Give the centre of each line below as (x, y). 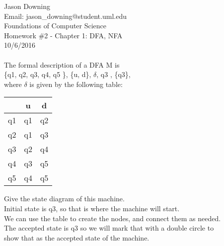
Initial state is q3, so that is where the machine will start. (92, 208)
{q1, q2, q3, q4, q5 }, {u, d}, (48, 74)
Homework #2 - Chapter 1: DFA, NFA (63, 35)
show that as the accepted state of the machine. (77, 237)
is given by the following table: (76, 84)
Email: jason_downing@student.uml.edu (65, 16)
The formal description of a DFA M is (62, 64)
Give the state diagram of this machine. (64, 199)
